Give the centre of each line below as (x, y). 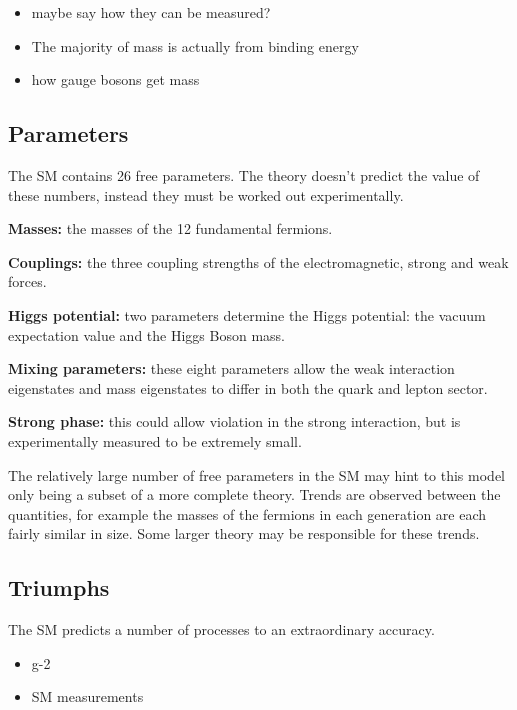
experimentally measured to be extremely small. (155, 440)
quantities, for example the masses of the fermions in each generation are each (247, 513)
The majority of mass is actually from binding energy (195, 45)
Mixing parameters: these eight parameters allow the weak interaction (231, 368)
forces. (27, 281)
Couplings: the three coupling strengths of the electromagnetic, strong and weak (258, 261)
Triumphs (59, 587)
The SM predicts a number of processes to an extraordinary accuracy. (221, 629)
